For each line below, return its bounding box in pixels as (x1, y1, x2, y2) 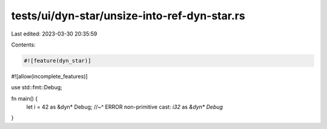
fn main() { (11, 95, 38, 102)
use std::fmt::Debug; (11, 84, 63, 91)
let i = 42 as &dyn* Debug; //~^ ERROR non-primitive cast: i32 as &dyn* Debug (26, 103, 223, 111)
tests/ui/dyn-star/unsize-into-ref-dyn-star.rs (11, 9, 245, 22)
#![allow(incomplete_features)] (11, 72, 88, 80)
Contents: (11, 41, 36, 48)
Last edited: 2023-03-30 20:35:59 (11, 30, 97, 37)
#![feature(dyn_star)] (24, 57, 91, 64)
